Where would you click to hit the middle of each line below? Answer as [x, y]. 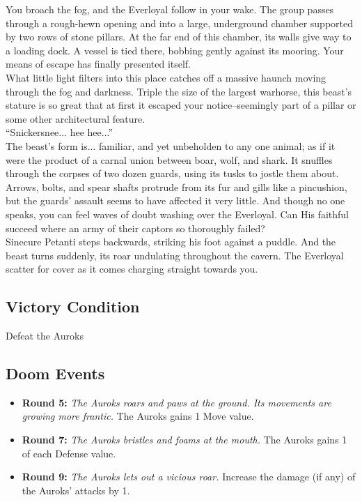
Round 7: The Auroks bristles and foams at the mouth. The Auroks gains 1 [184, 440]
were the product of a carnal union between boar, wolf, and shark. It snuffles [169, 159]
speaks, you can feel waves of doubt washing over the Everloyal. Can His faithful [177, 214]
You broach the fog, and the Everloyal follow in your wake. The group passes [170, 9]
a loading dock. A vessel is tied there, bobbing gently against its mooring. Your [175, 50]
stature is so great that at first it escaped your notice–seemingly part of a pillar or [181, 105]
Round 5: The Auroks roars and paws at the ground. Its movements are [176, 402]
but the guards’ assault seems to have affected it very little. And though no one [175, 200]
